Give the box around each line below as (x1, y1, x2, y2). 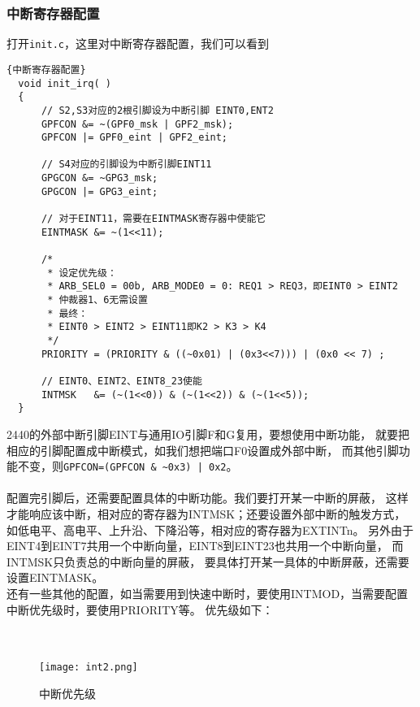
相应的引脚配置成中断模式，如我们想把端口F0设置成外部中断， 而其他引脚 (6, 441, 399, 458)
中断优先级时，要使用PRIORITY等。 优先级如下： (6, 601, 274, 618)
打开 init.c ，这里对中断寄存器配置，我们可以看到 (6, 35, 269, 52)
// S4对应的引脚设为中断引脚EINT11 (41, 158, 212, 171)
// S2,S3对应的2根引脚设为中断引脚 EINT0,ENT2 (41, 104, 274, 116)
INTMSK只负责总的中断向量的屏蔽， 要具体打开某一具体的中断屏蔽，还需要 (6, 553, 409, 570)
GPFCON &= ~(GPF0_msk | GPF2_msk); (41, 118, 234, 130)
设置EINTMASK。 (6, 569, 104, 586)
